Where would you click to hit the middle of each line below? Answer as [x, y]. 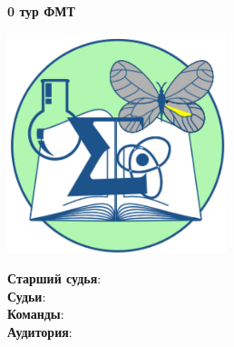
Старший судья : [54, 278]
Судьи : [27, 296]
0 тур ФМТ [41, 11]
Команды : [36, 314]
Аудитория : [40, 331]
